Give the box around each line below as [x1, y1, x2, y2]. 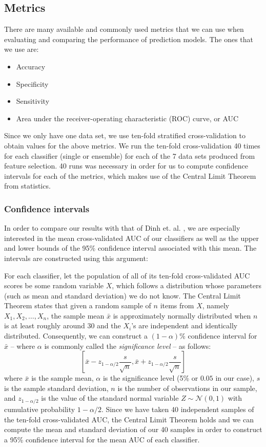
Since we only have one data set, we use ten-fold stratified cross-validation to [4, 130, 245, 141]
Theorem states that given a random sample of [4, 300, 151, 311]
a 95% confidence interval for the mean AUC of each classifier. [4, 434, 200, 444]
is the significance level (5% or [103, 372, 198, 383]
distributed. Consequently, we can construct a [4, 330, 148, 341]
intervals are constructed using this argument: [4, 252, 148, 263]
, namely [202, 300, 230, 311]
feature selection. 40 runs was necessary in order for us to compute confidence [4, 160, 248, 171]
